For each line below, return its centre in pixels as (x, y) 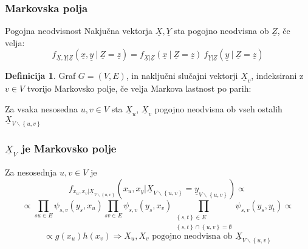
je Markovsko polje (69, 148)
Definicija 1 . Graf (40, 76)
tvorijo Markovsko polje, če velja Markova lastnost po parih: (139, 88)
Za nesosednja (31, 172)
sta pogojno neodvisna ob (221, 31)
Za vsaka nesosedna (41, 109)
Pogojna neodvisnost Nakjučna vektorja (79, 31)
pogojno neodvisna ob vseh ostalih (218, 109)
